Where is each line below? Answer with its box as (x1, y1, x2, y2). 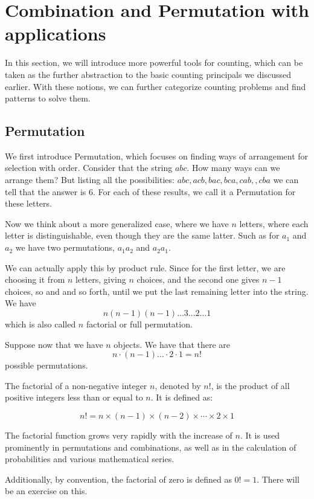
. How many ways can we (187, 161, 280, 174)
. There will (257, 472, 300, 485)
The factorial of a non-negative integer (5, 379, 147, 391)
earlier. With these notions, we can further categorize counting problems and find (5, 80, 306, 92)
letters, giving (75, 273, 126, 286)
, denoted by (155, 379, 201, 391)
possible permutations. (5, 359, 88, 372)
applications (5, 21, 106, 46)
